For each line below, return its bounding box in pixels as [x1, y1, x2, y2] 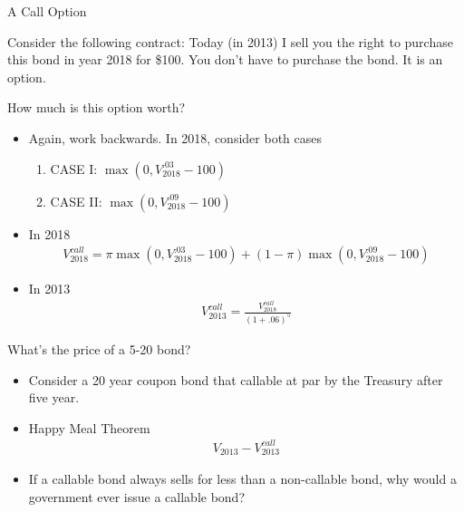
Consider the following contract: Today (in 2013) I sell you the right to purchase [7, 32, 453, 51]
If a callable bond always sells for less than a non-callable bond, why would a [28, 469, 457, 488]
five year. [28, 388, 80, 407]
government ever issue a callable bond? [28, 487, 246, 506]
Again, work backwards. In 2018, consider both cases [28, 128, 322, 147]
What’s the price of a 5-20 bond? [7, 339, 191, 358]
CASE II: [50, 191, 102, 210]
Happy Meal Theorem [28, 418, 150, 437]
